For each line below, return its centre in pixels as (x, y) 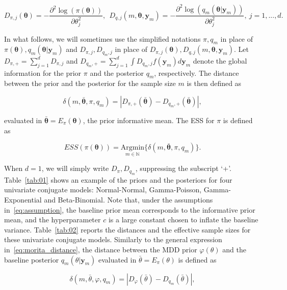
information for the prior (43, 72)
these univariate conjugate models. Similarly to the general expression (113, 239)
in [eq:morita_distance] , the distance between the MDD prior (101, 249)
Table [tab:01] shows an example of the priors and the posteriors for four (118, 179)
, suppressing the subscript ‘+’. (183, 168)
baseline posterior (32, 259)
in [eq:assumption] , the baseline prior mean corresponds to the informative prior (130, 209)
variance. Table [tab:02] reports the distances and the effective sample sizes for (127, 229)
